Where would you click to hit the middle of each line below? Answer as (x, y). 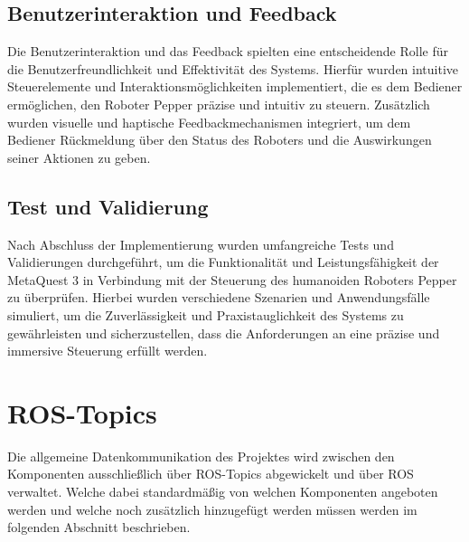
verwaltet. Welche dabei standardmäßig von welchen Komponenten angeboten (223, 492)
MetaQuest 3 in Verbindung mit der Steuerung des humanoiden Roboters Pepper (232, 279)
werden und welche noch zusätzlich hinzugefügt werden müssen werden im (212, 509)
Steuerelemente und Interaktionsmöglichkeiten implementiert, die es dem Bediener (235, 86)
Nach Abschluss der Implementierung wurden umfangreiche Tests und (201, 244)
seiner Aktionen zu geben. (79, 157)
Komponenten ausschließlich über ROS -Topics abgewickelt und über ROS (211, 474)
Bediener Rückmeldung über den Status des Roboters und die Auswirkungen (220, 140)
